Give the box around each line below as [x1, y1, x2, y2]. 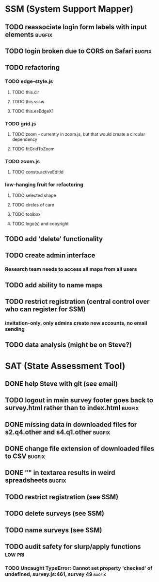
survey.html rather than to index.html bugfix [5, 404, 139, 412]
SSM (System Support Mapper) [5, 3, 134, 15]
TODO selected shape [12, 192, 57, 198]
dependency [12, 136, 38, 142]
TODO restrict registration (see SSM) [5, 493, 119, 501]
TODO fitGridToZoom [12, 146, 55, 151]
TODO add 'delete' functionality [5, 235, 103, 243]
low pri [5, 550, 25, 559]
